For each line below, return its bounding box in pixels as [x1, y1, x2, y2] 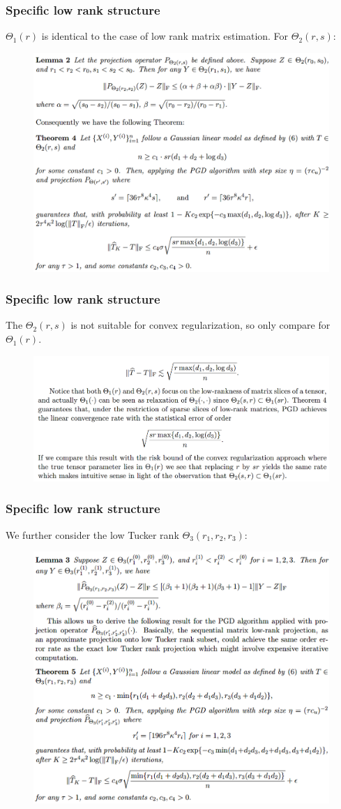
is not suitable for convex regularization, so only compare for [70, 318, 331, 332]
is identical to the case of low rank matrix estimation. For [41, 29, 289, 43]
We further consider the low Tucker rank [6, 527, 179, 542]
